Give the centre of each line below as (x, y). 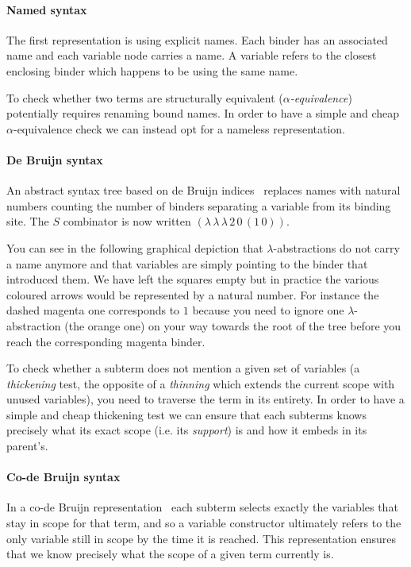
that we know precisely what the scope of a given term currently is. (170, 554)
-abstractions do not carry (336, 247)
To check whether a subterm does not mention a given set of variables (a (183, 368)
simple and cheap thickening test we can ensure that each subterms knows (186, 414)
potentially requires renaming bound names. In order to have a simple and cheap (203, 113)
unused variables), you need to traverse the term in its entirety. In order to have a (205, 399)
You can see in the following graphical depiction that (135, 247)
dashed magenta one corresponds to (93, 310)
